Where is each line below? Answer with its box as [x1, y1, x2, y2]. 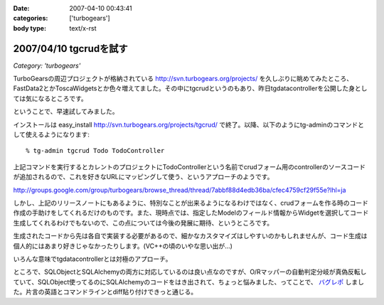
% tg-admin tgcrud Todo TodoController [26, 146, 165, 155]
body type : [13, 23, 46, 32]
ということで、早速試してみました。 [13, 107, 119, 116]
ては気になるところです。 [13, 94, 88, 102]
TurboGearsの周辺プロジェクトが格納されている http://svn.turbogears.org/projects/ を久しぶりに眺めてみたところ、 [13, 75, 353, 83]
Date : [13, 4, 30, 12]
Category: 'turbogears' [13, 61, 81, 70]
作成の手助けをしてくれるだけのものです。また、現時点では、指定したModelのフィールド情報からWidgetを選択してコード [13, 208, 369, 217]
